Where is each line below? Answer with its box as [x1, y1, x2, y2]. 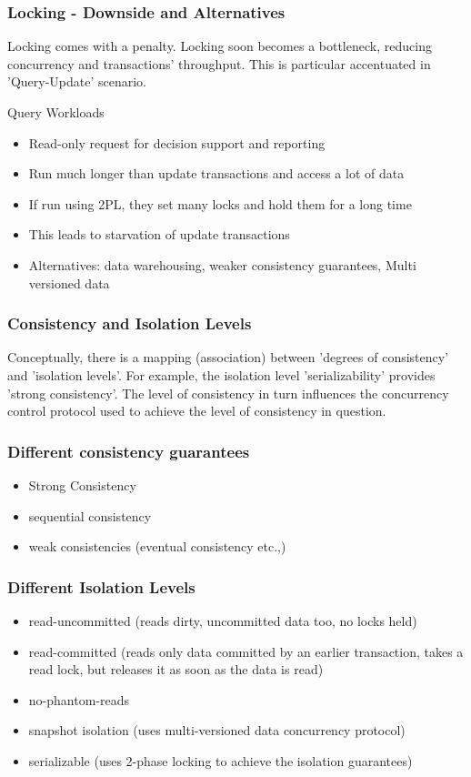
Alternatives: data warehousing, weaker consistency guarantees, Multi [28, 255, 416, 274]
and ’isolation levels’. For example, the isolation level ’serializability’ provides [7, 365, 436, 384]
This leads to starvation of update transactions [28, 225, 290, 244]
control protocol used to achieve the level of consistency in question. [7, 401, 386, 420]
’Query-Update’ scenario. [7, 72, 147, 91]
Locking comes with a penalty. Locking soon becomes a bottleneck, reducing [7, 36, 432, 55]
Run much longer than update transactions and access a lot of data [28, 164, 405, 183]
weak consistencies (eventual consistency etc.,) [28, 537, 286, 556]
